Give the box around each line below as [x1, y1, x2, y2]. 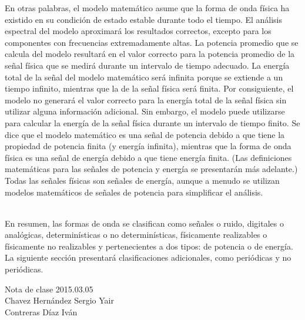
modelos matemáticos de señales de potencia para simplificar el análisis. [5, 186, 263, 198]
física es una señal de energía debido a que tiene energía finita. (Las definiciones [5, 151, 292, 163]
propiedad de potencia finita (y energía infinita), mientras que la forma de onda [5, 140, 291, 152]
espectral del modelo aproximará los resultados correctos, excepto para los [5, 25, 272, 37]
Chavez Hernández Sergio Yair [5, 294, 115, 306]
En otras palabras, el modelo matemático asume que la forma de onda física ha [5, 2, 290, 14]
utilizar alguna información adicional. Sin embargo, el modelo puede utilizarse [5, 105, 285, 117]
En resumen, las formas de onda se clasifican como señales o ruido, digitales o [5, 217, 284, 229]
